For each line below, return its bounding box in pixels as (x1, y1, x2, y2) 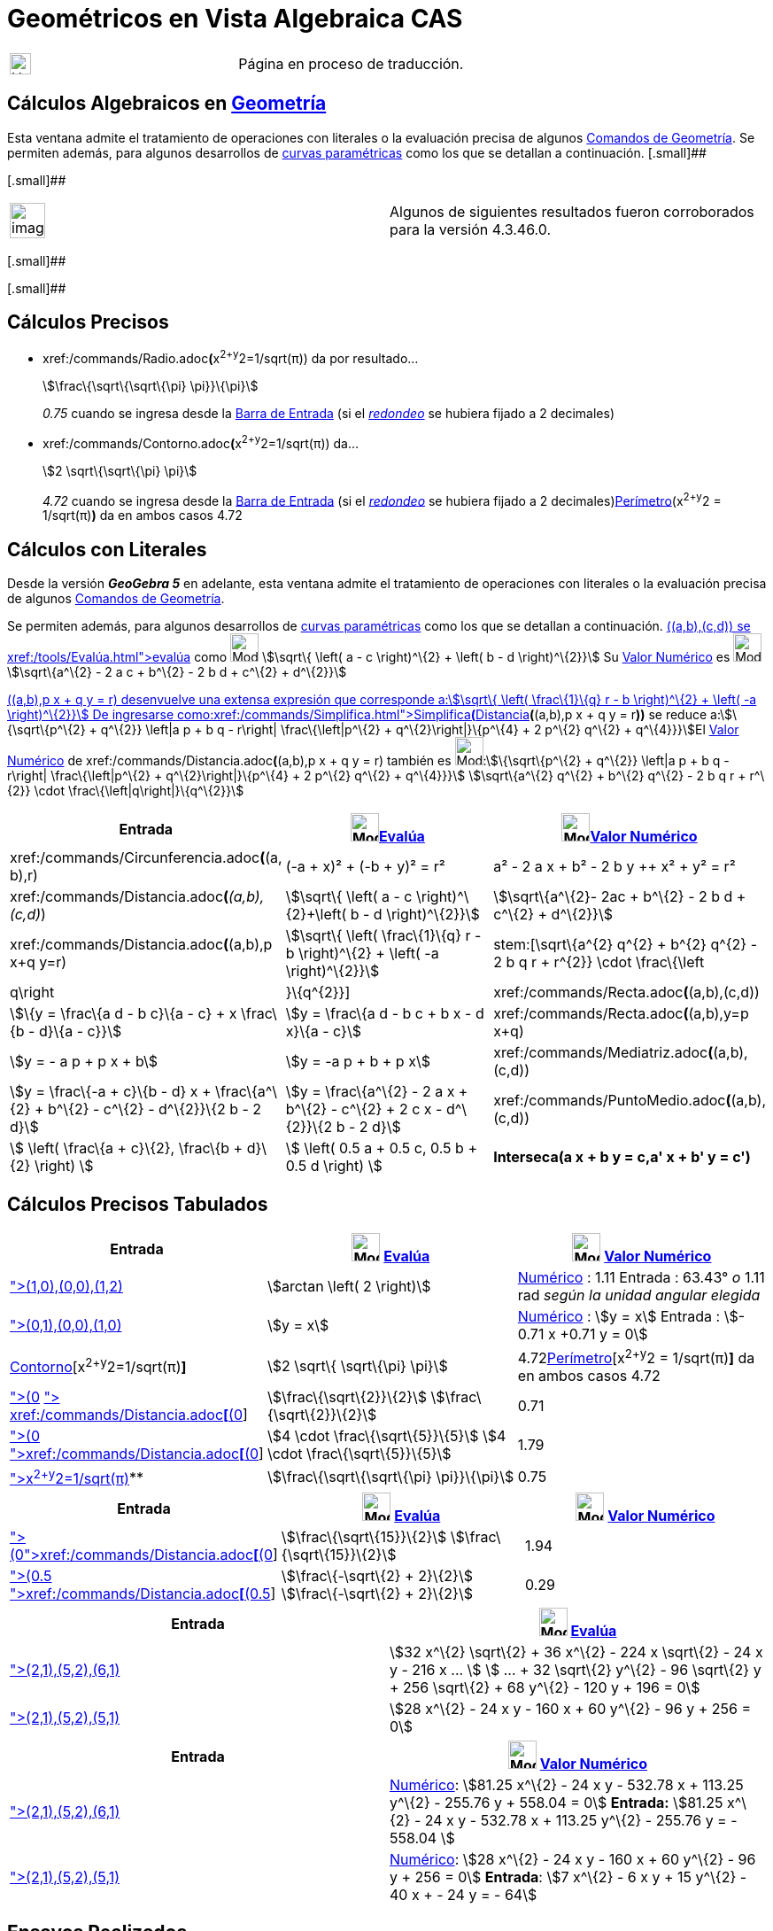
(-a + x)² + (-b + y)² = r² (285, 857, 445, 876)
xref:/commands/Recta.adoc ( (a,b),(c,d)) (493, 983, 760, 1002)
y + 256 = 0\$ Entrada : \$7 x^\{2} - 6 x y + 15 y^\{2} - (390, 1867, 747, 1886)
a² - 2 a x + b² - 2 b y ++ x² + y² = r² (493, 857, 736, 876)
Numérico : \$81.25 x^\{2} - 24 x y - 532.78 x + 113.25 (390, 1775, 744, 1794)
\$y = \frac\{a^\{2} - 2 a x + (285, 1082, 468, 1101)
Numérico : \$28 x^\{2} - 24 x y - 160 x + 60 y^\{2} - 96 (390, 1850, 756, 1868)
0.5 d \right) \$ (285, 1157, 383, 1175)
